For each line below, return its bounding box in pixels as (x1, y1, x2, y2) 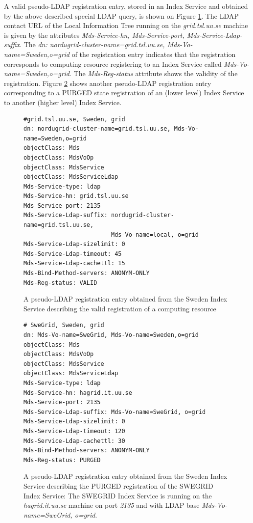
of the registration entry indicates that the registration (71, 49, 236, 59)
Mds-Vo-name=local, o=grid (111, 231, 199, 238)
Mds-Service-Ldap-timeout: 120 (23, 427, 125, 435)
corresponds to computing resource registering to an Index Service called (4, 58, 222, 69)
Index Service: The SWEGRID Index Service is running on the (23, 490, 212, 500)
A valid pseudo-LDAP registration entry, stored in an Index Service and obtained (4, 1, 248, 11)
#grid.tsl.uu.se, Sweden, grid (23, 115, 125, 123)
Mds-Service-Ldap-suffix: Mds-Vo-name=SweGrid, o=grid (23, 408, 206, 415)
